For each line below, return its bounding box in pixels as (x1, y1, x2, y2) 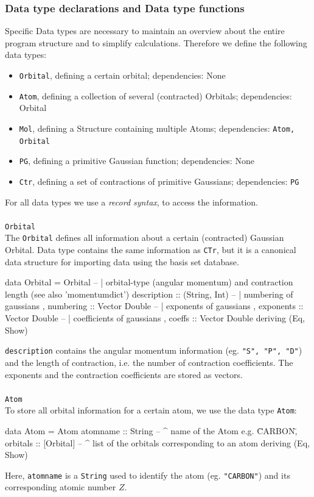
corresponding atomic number (5, 481, 116, 493)
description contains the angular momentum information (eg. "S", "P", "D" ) (5, 344, 302, 357)
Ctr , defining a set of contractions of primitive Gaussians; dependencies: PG (19, 174, 299, 187)
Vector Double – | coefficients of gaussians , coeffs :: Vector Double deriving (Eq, (5, 312, 305, 324)
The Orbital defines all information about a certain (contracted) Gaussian (5, 231, 284, 244)
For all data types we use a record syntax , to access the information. (5, 195, 259, 208)
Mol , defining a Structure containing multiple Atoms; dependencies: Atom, (19, 121, 295, 134)
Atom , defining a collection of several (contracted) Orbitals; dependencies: (19, 89, 292, 102)
